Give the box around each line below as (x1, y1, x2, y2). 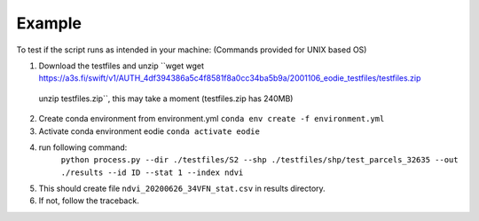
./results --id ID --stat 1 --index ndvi (60, 167, 244, 178)
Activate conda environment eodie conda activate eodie (38, 125, 261, 137)
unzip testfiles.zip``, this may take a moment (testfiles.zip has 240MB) (38, 93, 294, 104)
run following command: (38, 142, 128, 153)
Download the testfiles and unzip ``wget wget (38, 60, 204, 71)
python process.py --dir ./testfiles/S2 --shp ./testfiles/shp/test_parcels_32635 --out (60, 155, 459, 165)
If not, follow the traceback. (38, 195, 139, 206)
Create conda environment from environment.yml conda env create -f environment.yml (38, 114, 385, 124)
